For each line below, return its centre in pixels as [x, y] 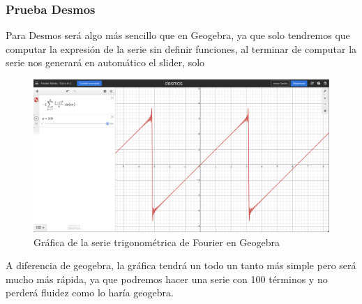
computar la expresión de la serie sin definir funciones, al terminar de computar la [181, 48]
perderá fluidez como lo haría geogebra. [90, 292]
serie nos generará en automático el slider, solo [105, 62]
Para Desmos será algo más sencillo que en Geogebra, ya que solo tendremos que [178, 35]
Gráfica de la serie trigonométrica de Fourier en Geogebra [157, 242]
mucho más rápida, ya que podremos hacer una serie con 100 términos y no [167, 279]
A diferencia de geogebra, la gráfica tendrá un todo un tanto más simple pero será [181, 265]
